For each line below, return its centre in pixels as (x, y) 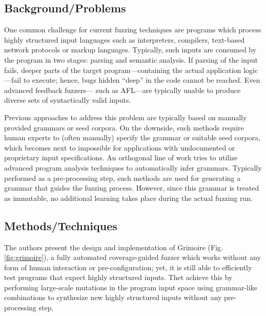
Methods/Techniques (61, 225)
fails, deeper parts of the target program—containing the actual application (123, 70)
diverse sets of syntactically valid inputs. (68, 100)
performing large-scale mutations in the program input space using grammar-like (131, 287)
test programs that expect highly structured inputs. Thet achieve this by (118, 277)
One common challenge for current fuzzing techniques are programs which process (133, 30)
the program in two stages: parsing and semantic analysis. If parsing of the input (131, 59)
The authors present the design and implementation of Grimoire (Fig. (114, 247)
